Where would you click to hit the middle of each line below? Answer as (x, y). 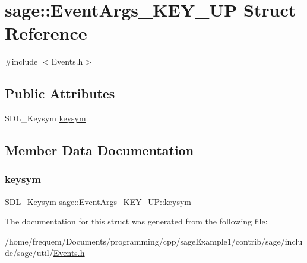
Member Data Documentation (99, 150)
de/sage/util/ (29, 253)
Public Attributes (60, 93)
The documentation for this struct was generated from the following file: (136, 221)
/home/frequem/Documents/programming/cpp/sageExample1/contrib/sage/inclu (154, 241)
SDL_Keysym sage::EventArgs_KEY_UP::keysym (98, 201)
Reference (46, 33)
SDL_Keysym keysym (45, 118)
